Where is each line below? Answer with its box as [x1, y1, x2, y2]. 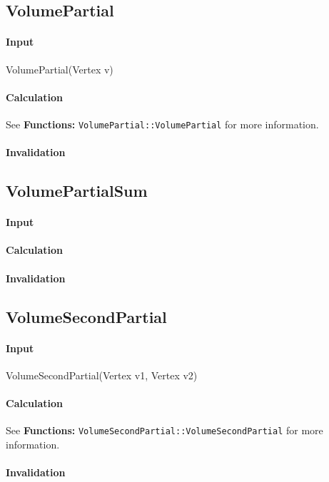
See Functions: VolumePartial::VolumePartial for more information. [6, 116, 319, 131]
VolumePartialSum [6, 180, 148, 202]
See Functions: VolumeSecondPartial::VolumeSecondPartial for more [6, 423, 323, 438]
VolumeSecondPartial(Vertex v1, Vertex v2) [6, 367, 198, 382]
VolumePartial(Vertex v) [6, 61, 113, 76]
